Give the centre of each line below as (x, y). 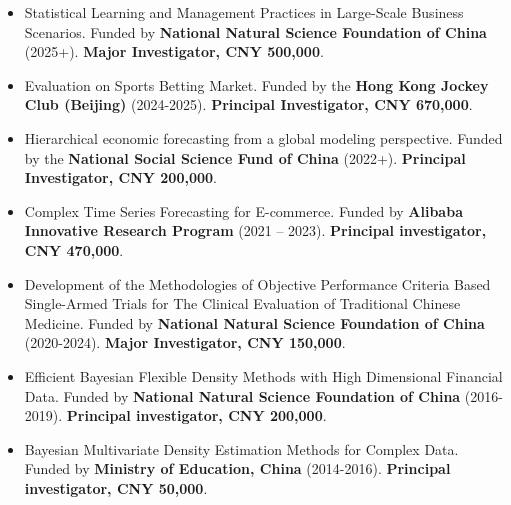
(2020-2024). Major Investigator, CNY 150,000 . (185, 342)
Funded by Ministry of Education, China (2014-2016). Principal (237, 468)
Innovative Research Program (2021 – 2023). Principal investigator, (255, 230)
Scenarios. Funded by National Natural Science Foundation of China (255, 31)
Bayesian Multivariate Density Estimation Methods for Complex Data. (241, 448)
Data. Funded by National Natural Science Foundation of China (242, 395)
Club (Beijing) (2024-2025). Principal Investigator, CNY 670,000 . (248, 104)
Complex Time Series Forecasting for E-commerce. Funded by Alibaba (243, 210)
